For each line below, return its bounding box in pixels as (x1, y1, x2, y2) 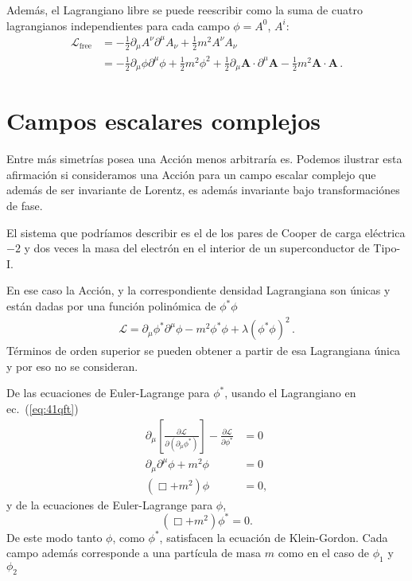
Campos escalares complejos (6, 104, 321, 137)
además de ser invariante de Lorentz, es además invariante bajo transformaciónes (6, 181, 400, 198)
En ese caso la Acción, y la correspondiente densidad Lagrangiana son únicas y (6, 282, 391, 298)
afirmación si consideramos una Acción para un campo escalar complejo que (6, 166, 376, 182)
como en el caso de (278, 544, 369, 561)
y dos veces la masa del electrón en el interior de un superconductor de (24, 240, 370, 256)
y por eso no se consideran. (6, 357, 138, 374)
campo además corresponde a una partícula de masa (6, 544, 261, 561)
